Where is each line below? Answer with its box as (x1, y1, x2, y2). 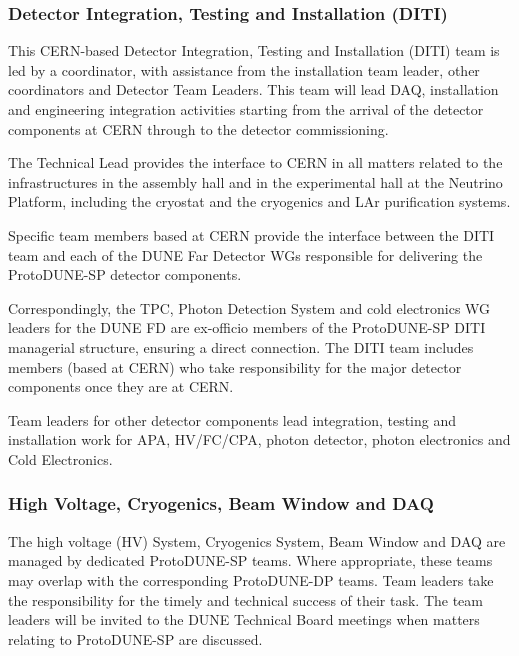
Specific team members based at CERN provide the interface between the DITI (8, 224, 495, 245)
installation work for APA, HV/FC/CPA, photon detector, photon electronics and (8, 429, 511, 450)
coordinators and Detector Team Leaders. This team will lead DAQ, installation (8, 79, 499, 100)
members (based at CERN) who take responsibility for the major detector (8, 356, 462, 377)
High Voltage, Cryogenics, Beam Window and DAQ (8, 491, 434, 516)
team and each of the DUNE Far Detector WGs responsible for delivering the (8, 244, 483, 265)
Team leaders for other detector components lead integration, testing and (8, 409, 457, 430)
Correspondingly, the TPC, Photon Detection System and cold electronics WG (8, 297, 491, 318)
